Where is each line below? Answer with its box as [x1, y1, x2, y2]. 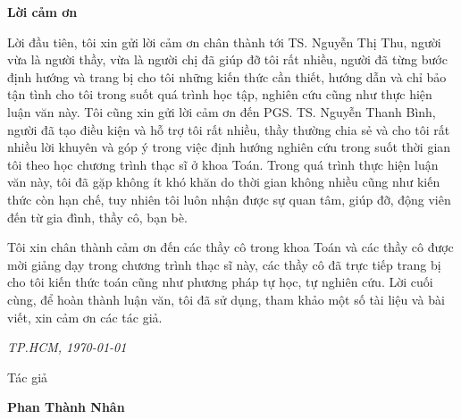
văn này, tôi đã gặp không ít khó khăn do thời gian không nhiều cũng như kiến [7, 172, 440, 191]
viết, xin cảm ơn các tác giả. [7, 307, 163, 326]
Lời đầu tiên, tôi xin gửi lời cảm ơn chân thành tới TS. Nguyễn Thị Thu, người [7, 32, 441, 51]
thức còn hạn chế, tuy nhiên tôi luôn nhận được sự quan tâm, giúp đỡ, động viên [7, 189, 451, 208]
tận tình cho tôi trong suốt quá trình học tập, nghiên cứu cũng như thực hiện [7, 85, 432, 104]
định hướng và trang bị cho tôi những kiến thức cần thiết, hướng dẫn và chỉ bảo [7, 67, 447, 86]
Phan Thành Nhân [7, 398, 125, 416]
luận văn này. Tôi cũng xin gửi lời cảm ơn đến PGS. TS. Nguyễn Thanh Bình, [7, 102, 436, 121]
